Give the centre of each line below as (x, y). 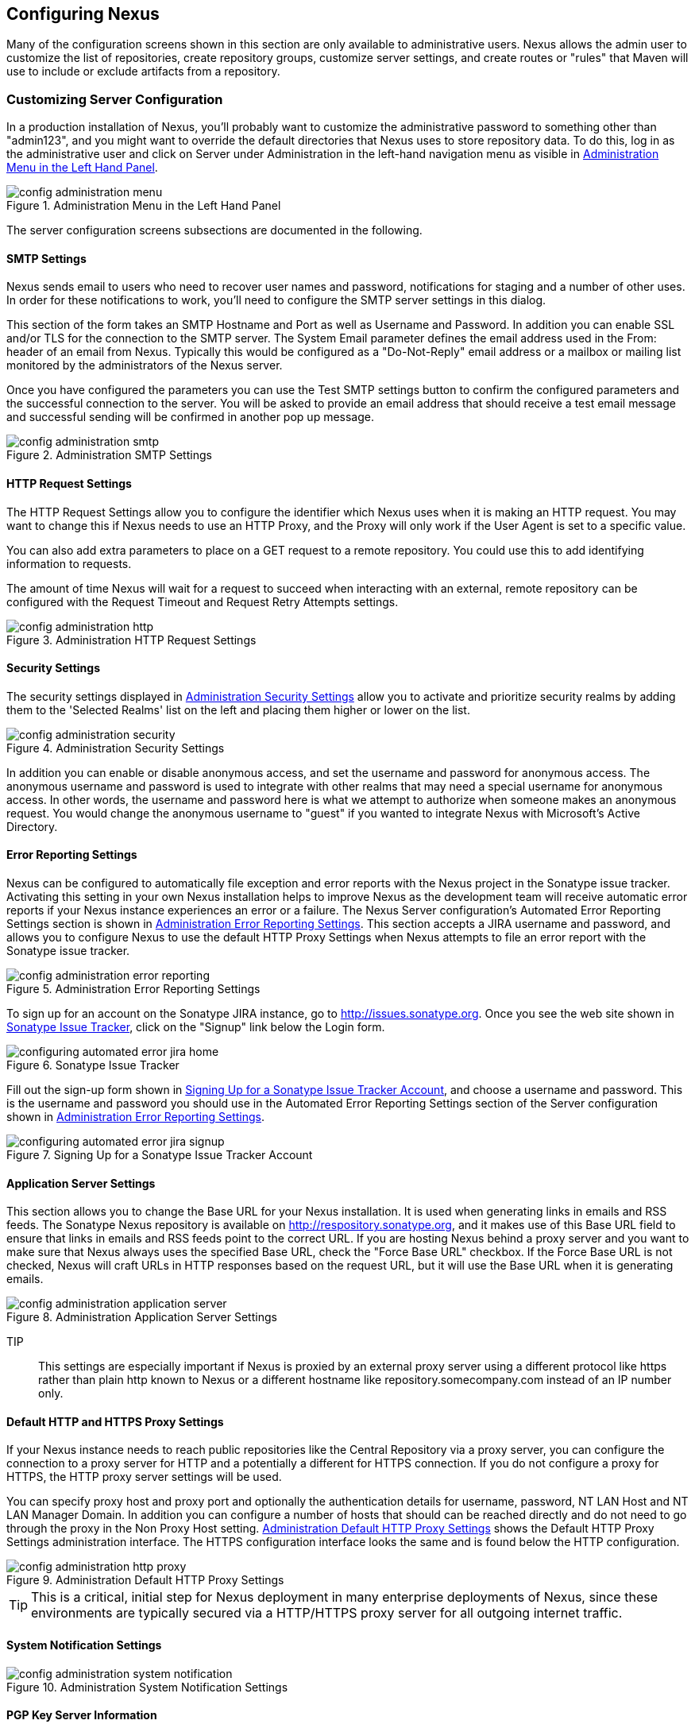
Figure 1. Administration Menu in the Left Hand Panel (144, 206)
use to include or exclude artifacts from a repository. (143, 72)
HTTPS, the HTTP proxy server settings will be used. (144, 1477)
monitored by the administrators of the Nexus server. (145, 365)
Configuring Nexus (83, 14)
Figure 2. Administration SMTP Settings (109, 455)
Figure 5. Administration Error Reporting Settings (133, 989)
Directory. (32, 826)
